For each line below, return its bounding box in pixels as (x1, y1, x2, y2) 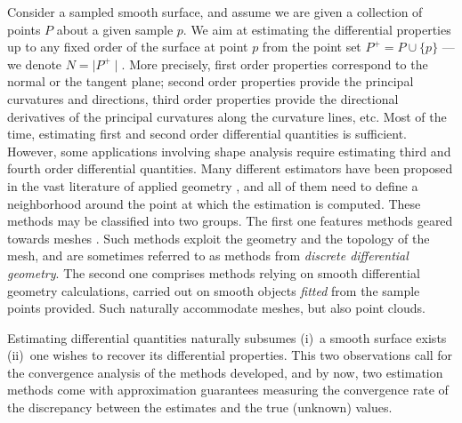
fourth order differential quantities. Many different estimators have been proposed (7, 159, 453, 178)
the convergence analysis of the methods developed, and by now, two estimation (7, 363, 443, 381)
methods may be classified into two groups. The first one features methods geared (7, 211, 453, 230)
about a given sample (56, 20, 174, 38)
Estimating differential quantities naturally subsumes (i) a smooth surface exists (7, 328, 447, 347)
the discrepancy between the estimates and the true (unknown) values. (7, 398, 393, 417)
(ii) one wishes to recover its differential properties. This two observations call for (7, 346, 453, 364)
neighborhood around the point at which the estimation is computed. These (7, 194, 421, 212)
